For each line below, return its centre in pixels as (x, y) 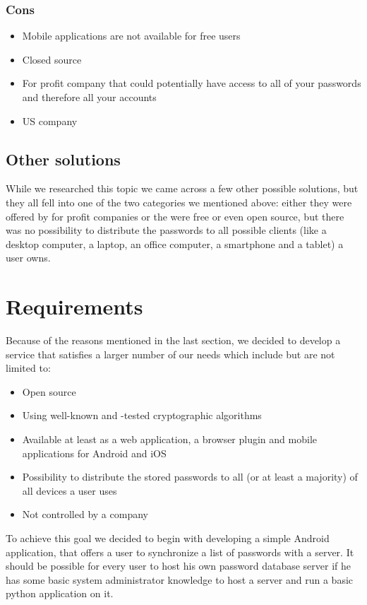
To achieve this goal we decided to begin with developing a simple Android (168, 538)
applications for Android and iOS (94, 453)
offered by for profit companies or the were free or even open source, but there (175, 216)
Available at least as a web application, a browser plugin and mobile (169, 439)
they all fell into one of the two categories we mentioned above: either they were (179, 202)
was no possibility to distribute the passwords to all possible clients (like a (166, 230)
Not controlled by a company (85, 514)
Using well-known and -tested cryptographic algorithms (142, 415)
